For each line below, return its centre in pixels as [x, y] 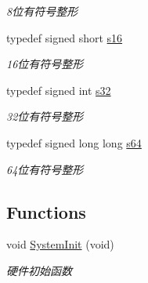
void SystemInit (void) [60, 244]
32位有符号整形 [45, 116]
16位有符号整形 [45, 64]
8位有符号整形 [42, 11]
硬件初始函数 [39, 270]
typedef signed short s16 [65, 37]
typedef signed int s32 [59, 90]
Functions [46, 211]
